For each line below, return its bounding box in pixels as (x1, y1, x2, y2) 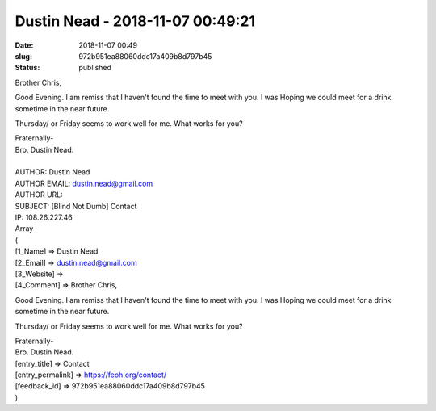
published (78, 63, 112, 73)
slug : (15, 51, 32, 61)
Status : (15, 63, 40, 73)
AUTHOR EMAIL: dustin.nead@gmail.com (15, 178, 153, 188)
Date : (15, 40, 34, 50)
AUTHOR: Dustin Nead (15, 167, 90, 177)
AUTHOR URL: (15, 190, 64, 199)
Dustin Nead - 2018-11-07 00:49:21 (15, 12, 256, 30)
